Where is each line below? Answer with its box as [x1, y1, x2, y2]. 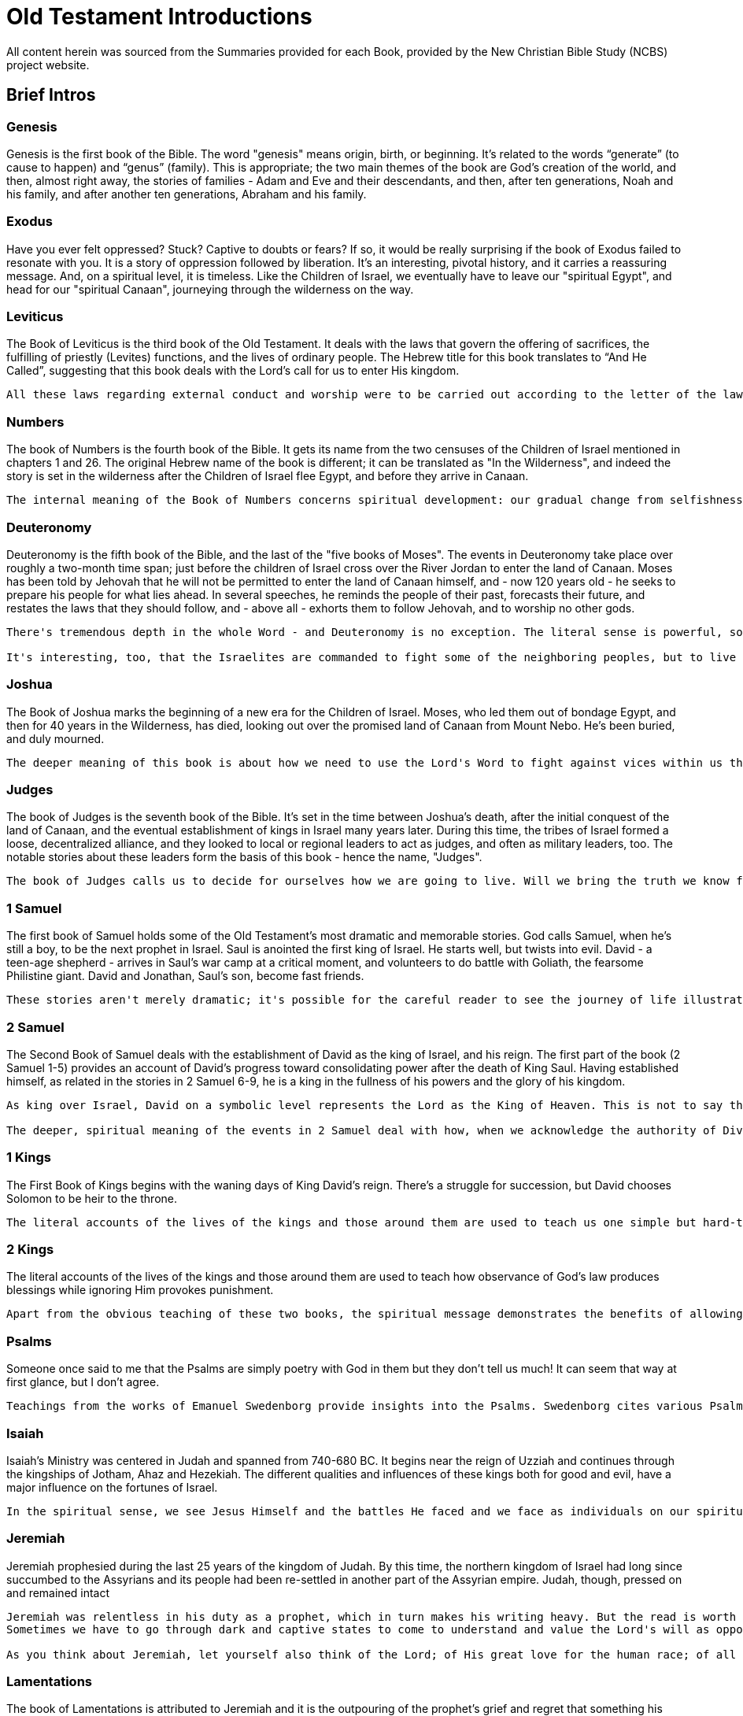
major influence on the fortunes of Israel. [6, 1480, 218, 1494]
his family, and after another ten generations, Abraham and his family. [6, 187, 367, 201]
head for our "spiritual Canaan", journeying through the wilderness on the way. [6, 282, 414, 296]
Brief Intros [6, 85, 96, 105]
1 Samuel [6, 900, 62, 916]
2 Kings [6, 1241, 54, 1258]
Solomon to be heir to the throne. [6, 1191, 178, 1205]
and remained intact [6, 1585, 110, 1600]
